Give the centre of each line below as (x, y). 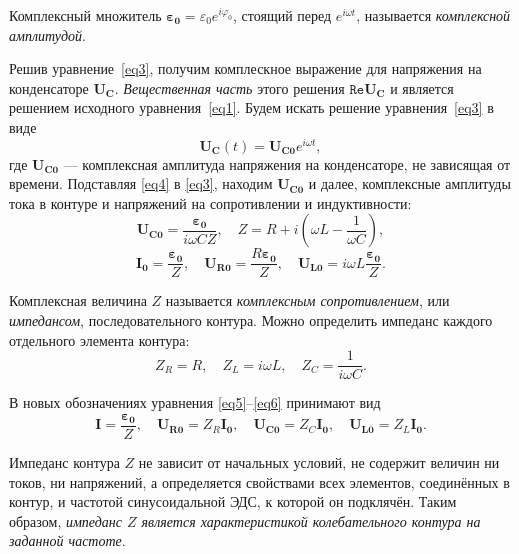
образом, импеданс (65, 520)
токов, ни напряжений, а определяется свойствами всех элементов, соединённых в (259, 481)
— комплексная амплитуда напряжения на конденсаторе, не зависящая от (287, 163)
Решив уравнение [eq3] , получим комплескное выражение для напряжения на (245, 68)
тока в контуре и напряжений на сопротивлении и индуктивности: (210, 202)
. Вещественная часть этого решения (229, 87)
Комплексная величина (78, 300)
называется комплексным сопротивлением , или (307, 300)
